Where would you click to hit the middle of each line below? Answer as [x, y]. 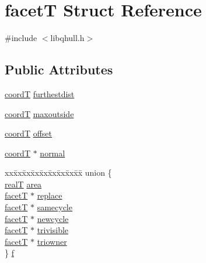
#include [21, 38]
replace [50, 195]
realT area [23, 184]
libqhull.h [67, 38]
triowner [52, 241]
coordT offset [29, 133]
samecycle [55, 207]
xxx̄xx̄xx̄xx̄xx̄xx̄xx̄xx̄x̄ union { [58, 173]
